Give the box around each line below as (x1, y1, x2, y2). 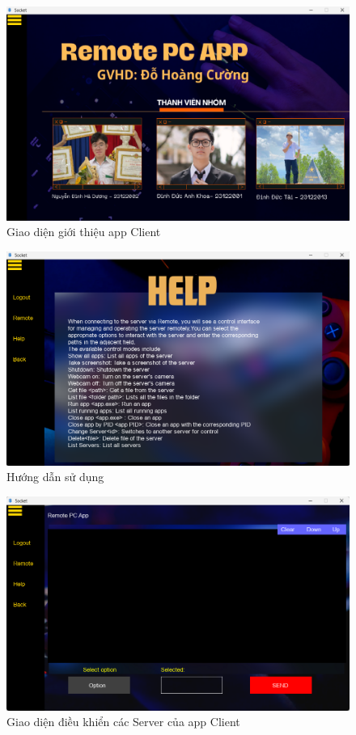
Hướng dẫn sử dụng (6, 468, 104, 485)
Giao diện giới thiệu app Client (6, 223, 161, 240)
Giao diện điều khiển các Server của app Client (6, 713, 240, 730)
